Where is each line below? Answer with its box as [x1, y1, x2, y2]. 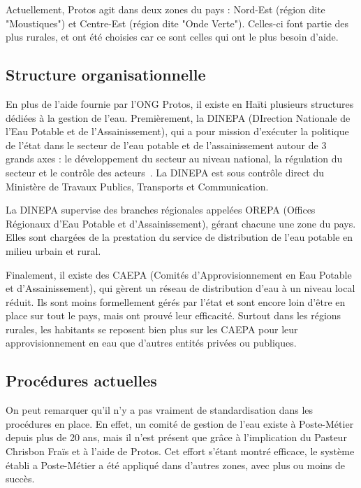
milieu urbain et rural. [6, 243, 101, 258]
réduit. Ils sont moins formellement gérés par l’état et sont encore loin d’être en [6, 294, 346, 309]
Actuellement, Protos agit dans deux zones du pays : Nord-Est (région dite [6, 2, 325, 16]
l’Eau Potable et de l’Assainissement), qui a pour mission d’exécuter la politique [6, 124, 349, 139]
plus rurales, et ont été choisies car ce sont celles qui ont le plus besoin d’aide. [6, 29, 339, 44]
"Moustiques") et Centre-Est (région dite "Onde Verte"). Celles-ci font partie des [6, 15, 349, 30]
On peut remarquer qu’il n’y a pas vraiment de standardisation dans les [6, 403, 314, 417]
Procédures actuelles [6, 370, 157, 391]
